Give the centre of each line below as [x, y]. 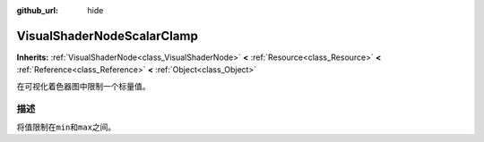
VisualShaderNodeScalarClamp [108, 36]
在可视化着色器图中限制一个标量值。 [83, 86]
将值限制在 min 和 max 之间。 [66, 127]
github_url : [37, 10]
